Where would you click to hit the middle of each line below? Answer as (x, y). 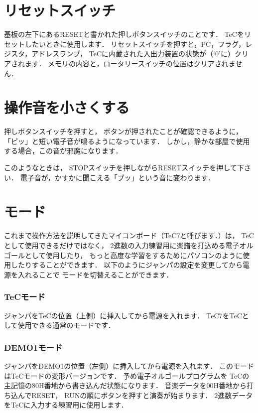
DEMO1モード (33, 347)
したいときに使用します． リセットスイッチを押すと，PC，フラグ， (135, 44)
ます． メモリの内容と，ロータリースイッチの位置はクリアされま (130, 63)
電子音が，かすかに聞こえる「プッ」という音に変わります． (117, 177)
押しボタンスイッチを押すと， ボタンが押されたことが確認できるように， (123, 131)
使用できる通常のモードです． (66, 325)
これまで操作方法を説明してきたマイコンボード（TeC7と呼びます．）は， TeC (129, 235)
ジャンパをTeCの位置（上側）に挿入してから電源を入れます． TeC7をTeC (123, 315)
